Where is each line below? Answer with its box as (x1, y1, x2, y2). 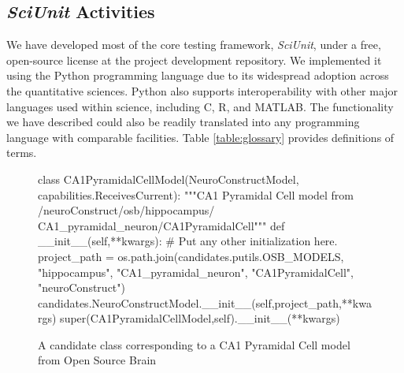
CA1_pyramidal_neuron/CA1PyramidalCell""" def (38, 217, 285, 233)
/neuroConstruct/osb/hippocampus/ (38, 202, 215, 218)
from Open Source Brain (38, 352, 157, 368)
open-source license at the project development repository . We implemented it (6, 51, 382, 68)
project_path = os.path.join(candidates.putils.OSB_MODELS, (38, 248, 344, 264)
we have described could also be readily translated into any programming (6, 114, 360, 130)
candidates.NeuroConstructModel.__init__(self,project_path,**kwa (38, 294, 372, 311)
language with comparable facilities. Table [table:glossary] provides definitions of (6, 129, 395, 145)
